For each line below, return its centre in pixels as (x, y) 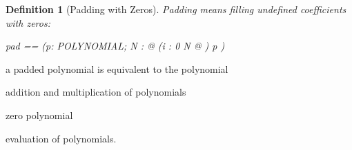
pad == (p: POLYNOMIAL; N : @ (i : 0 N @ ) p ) (115, 46)
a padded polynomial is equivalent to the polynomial (117, 68)
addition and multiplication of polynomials (96, 92)
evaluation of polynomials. (61, 138)
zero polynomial (39, 115)
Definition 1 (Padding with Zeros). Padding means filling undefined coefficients (176, 9)
